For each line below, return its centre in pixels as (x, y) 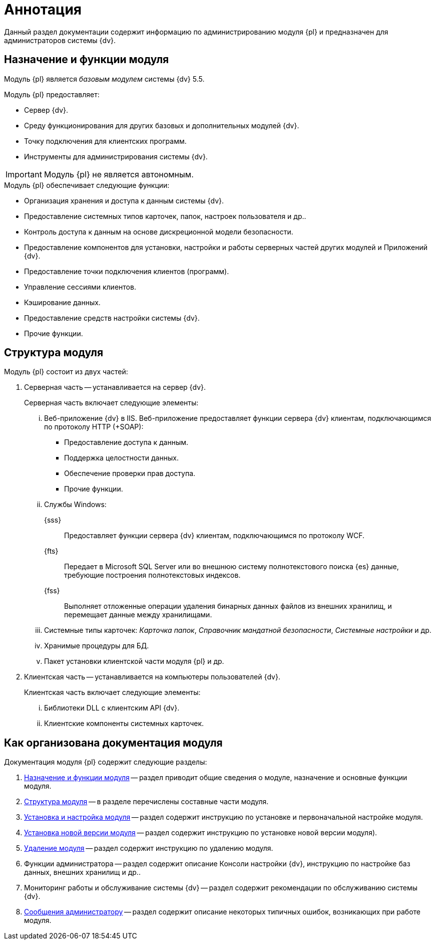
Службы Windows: (75, 505)
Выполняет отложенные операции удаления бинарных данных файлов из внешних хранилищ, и (228, 606)
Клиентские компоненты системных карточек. (124, 724)
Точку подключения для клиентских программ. (105, 141)
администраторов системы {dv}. (60, 40)
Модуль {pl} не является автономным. (119, 174)
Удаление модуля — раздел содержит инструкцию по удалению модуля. (149, 848)
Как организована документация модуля (113, 743)
